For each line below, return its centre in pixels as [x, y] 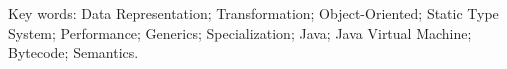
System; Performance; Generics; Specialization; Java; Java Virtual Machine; [240, 32]
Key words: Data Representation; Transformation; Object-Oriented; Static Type [253, 13]
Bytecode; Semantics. [73, 52]
